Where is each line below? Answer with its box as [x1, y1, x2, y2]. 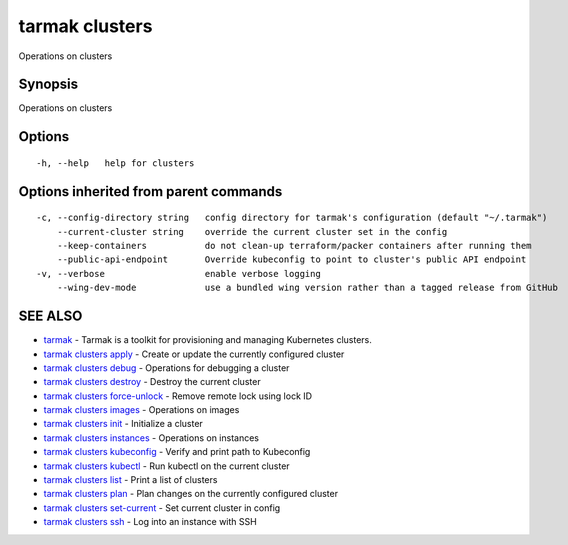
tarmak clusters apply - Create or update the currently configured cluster [43, 348, 345, 360]
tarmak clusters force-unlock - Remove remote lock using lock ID [43, 390, 313, 402]
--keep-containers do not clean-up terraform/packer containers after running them [56, 240, 532, 252]
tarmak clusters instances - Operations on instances [43, 431, 260, 444]
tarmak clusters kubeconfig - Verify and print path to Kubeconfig [43, 446, 311, 458]
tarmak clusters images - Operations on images [43, 404, 240, 416]
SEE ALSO [18, 308, 83, 325]
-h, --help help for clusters [36, 157, 195, 169]
